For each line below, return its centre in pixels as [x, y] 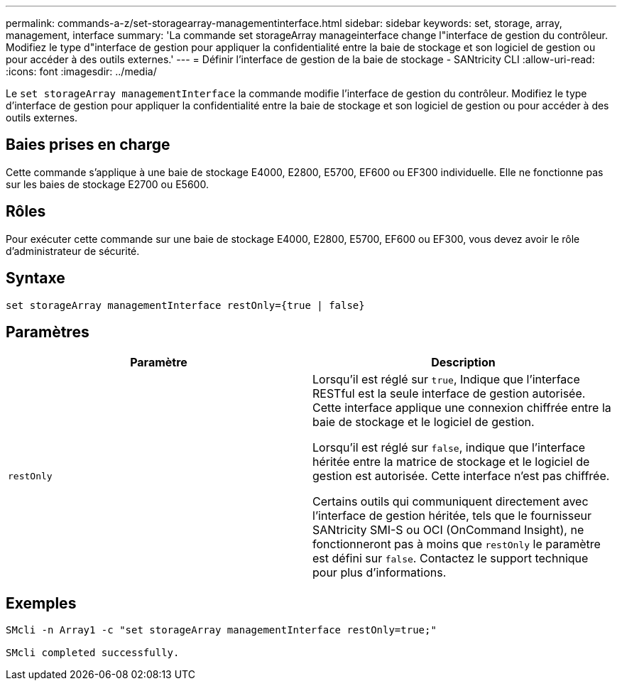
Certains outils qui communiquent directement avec [451, 502]
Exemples [41, 603]
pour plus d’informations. [380, 573]
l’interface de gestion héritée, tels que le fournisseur [452, 516]
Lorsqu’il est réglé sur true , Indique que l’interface [446, 380]
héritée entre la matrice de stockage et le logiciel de [451, 462]
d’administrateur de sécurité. [73, 251]
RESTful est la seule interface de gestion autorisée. [449, 394]
